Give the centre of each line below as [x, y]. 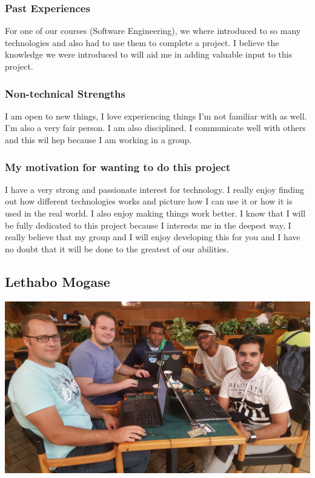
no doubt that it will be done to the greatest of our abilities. [117, 248]
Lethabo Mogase [58, 281]
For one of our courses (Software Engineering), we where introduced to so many [153, 31]
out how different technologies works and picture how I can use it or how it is [149, 201]
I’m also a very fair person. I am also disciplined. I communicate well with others [155, 128]
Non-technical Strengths [65, 93]
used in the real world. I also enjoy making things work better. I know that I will [155, 213]
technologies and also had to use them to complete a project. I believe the [142, 42]
